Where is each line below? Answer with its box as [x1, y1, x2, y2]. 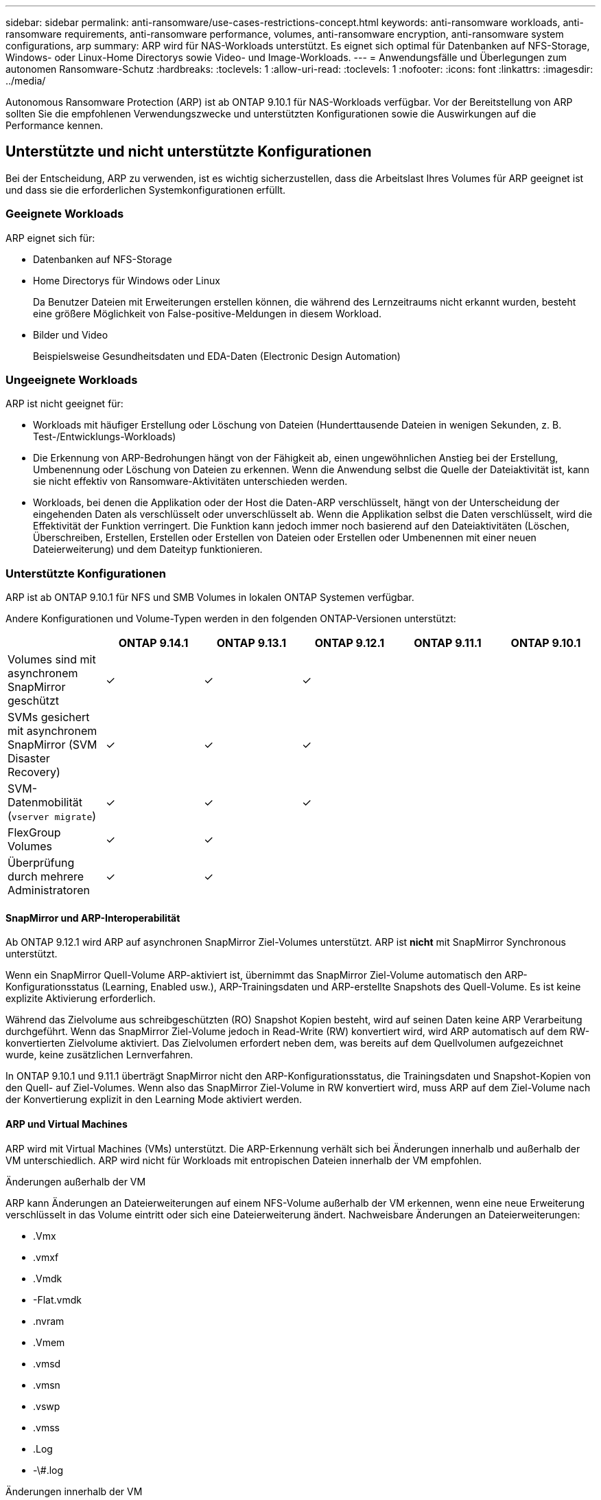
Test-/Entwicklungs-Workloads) [33, 431, 176, 443]
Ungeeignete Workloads [5, 372, 138, 387]
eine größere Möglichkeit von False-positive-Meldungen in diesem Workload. [33, 307, 382, 319]
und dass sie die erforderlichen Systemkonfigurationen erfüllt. [5, 183, 286, 196]
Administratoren [8, 883, 90, 898]
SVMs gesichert [8, 710, 90, 725]
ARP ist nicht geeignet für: [5, 398, 123, 410]
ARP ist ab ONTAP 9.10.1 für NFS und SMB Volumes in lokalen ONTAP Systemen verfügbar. [5, 591, 414, 604]
